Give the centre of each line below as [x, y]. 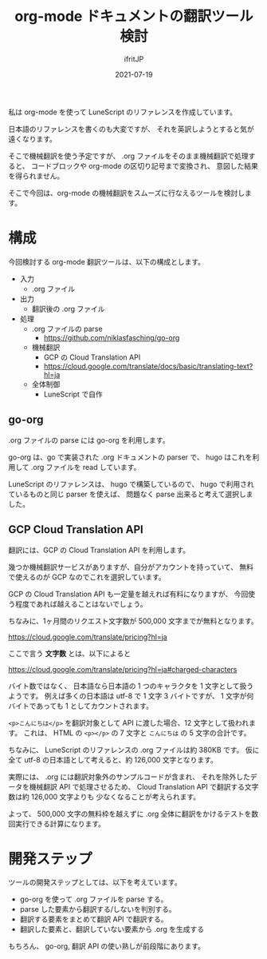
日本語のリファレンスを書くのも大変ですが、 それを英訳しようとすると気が [131, 129]
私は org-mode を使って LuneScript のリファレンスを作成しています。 [123, 112]
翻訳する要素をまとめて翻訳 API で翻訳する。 [94, 919]
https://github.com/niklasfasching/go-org [112, 337]
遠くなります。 [33, 139]
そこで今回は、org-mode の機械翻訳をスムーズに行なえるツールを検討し [127, 193]
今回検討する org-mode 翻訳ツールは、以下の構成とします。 [107, 261]
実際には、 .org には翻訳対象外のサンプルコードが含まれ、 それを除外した [130, 777]
